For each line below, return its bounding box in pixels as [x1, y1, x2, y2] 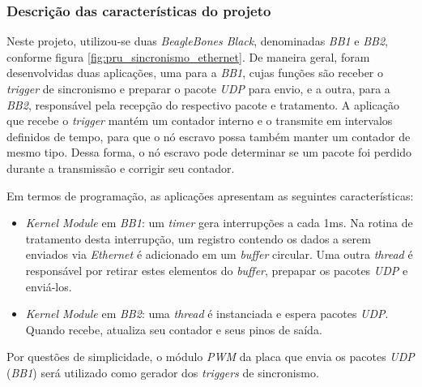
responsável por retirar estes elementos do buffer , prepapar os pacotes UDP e [25, 261, 408, 278]
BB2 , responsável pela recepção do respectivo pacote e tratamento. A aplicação [6, 96, 399, 113]
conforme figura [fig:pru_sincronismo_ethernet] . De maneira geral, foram [6, 48, 370, 65]
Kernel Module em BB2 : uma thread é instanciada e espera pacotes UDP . [25, 305, 389, 322]
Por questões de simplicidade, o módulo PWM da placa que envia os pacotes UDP [6, 348, 415, 365]
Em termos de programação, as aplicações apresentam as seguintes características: [6, 187, 414, 204]
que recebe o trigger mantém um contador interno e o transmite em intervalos [6, 112, 393, 129]
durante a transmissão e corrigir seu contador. [6, 159, 235, 176]
